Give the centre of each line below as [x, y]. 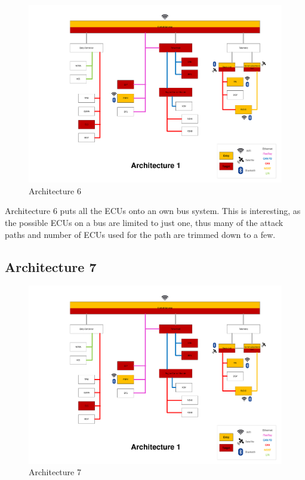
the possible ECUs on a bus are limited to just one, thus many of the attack [144, 222]
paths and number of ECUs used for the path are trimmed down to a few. [140, 234]
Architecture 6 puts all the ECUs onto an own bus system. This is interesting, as [153, 211]
